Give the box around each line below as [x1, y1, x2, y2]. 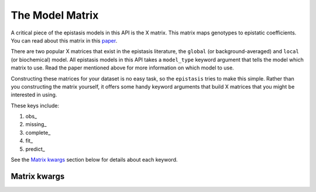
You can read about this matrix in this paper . [11, 37, 118, 44]
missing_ [25, 121, 47, 128]
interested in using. [11, 91, 57, 99]
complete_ [25, 129, 51, 136]
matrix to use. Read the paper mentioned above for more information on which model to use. [11, 64, 234, 71]
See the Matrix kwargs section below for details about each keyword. [11, 156, 178, 163]
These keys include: [11, 102, 60, 109]
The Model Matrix [11, 9, 99, 22]
